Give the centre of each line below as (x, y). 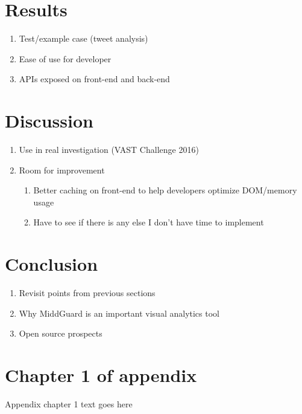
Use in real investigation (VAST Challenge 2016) (109, 150)
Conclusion (52, 264)
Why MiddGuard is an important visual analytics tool (119, 313)
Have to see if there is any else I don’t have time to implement (149, 222)
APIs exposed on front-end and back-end (94, 79)
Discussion (49, 121)
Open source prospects (61, 333)
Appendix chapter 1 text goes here (69, 404)
